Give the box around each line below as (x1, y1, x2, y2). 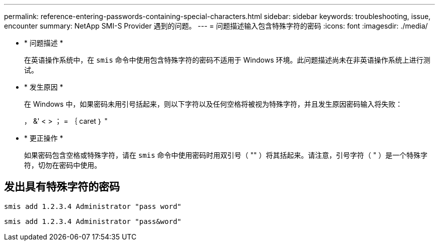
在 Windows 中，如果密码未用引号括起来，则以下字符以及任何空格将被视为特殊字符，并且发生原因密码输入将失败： (24, 100, 402, 108)
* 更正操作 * (24, 134, 63, 142)
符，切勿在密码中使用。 (24, 161, 101, 169)
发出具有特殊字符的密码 (4, 180, 120, 193)
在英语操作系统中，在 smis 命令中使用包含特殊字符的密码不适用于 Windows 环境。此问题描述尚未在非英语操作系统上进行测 (24, 56, 430, 64)
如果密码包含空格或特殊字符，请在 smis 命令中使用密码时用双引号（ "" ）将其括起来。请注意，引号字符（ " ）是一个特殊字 (24, 151, 427, 159)
